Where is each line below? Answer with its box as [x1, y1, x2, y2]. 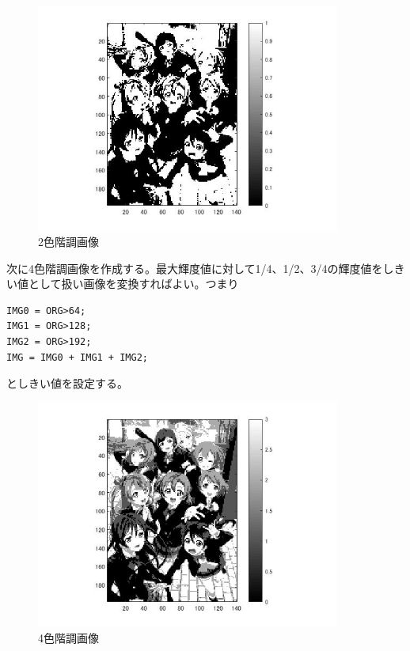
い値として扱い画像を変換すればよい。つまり [6, 275, 239, 292]
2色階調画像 [38, 233, 99, 250]
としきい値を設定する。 [6, 375, 128, 392]
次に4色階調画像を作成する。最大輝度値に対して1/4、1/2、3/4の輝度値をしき [6, 259, 405, 276]
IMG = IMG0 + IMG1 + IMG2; [6, 351, 148, 363]
